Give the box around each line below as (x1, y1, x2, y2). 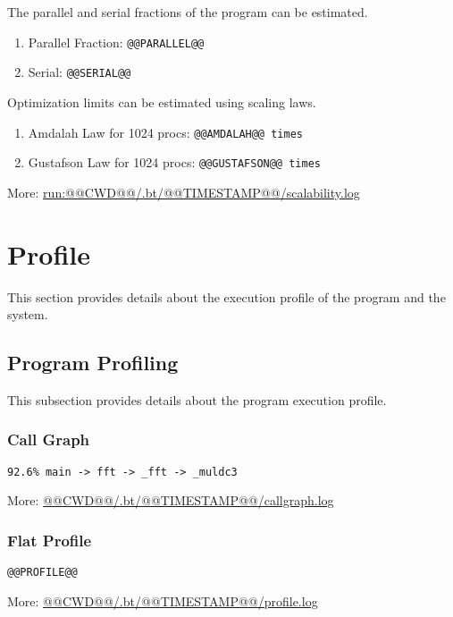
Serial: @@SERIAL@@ (28, 63, 131, 81)
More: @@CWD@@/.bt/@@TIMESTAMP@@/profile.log (7, 591, 318, 610)
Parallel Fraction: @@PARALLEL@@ (28, 32, 205, 51)
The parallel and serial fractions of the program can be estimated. (7, 3, 368, 21)
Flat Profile (7, 528, 92, 551)
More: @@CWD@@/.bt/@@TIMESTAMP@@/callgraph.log (7, 491, 334, 510)
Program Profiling (7, 349, 179, 376)
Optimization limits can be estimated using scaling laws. (7, 92, 316, 111)
